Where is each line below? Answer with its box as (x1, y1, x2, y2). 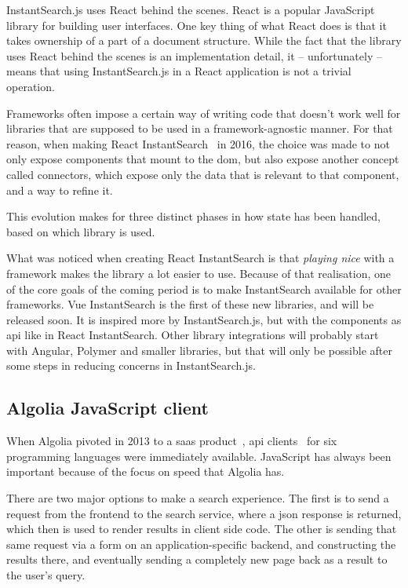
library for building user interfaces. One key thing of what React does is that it (6, 16, 387, 33)
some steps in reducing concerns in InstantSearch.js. (6, 357, 256, 374)
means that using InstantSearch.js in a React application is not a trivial (6, 63, 352, 79)
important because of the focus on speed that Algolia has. (6, 463, 285, 480)
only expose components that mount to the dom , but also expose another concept (6, 151, 399, 167)
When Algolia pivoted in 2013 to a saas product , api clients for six (6, 433, 337, 449)
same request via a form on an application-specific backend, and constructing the (6, 535, 396, 552)
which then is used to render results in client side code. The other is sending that (6, 520, 397, 537)
